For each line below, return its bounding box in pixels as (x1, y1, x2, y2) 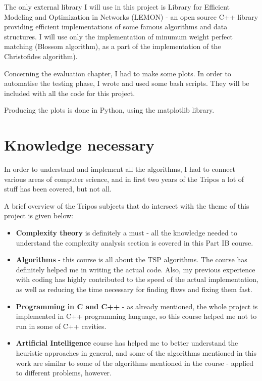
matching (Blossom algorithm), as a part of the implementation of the (4, 41, 221, 52)
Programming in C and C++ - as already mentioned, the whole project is (16, 301, 258, 311)
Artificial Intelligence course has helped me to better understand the (16, 338, 238, 348)
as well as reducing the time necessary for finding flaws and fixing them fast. (16, 284, 252, 294)
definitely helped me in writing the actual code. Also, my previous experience (16, 264, 255, 274)
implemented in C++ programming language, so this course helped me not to (16, 311, 257, 321)
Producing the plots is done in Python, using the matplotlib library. (4, 105, 215, 115)
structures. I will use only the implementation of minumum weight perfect (4, 31, 233, 41)
